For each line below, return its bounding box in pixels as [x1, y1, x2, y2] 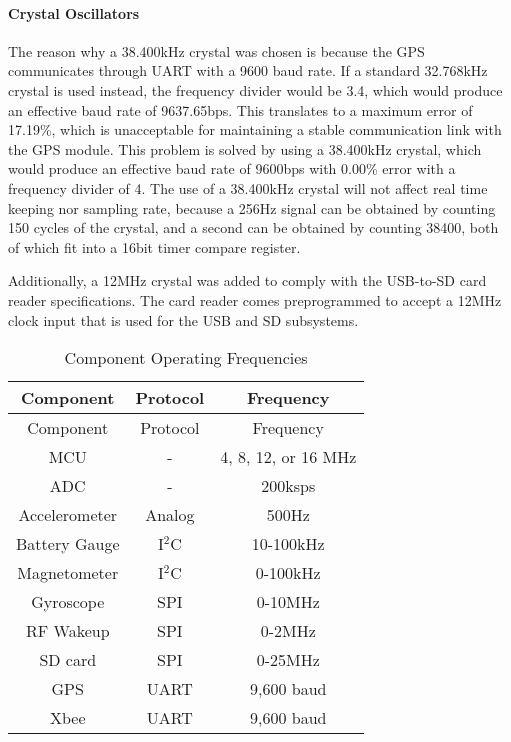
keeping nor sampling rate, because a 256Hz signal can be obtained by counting [8, 197, 496, 218]
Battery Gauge [16, 532, 120, 556]
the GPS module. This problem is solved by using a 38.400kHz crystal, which [8, 138, 482, 159]
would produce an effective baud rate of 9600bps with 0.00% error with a [8, 158, 456, 179]
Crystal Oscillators [8, 2, 140, 23]
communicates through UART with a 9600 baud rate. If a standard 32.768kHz [8, 60, 488, 81]
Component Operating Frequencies [64, 346, 308, 370]
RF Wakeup [25, 619, 110, 643]
